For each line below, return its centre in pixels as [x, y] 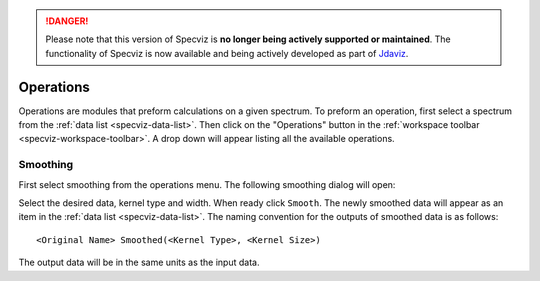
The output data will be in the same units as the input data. [139, 262]
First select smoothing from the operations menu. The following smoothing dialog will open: [207, 184]
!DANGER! [67, 21]
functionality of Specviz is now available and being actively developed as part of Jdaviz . [227, 53]
